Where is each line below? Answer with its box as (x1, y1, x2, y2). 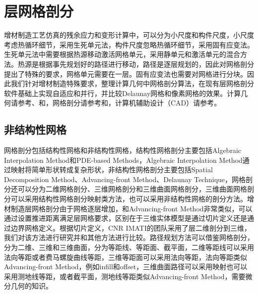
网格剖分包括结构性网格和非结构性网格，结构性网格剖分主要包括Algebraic (4, 145, 241, 155)
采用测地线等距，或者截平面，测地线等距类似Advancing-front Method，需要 (4, 271, 246, 281)
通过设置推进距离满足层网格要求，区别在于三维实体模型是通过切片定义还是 (4, 213, 247, 223)
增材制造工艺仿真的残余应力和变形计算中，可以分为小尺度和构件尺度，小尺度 (4, 30, 254, 40)
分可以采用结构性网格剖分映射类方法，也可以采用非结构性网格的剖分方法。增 (4, 194, 254, 204)
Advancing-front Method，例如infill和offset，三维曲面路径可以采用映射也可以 (4, 261, 248, 272)
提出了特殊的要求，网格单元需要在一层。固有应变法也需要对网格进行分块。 (4, 68, 247, 79)
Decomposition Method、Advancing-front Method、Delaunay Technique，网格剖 (4, 174, 253, 184)
